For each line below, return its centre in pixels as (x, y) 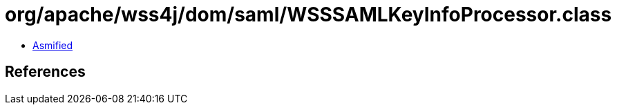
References (45, 72)
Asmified (53, 45)
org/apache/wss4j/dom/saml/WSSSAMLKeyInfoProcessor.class (308, 15)
